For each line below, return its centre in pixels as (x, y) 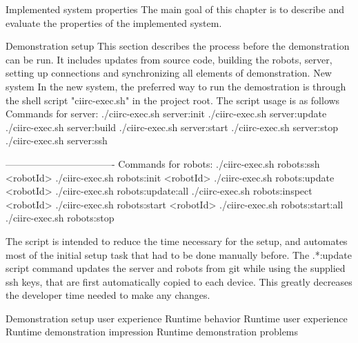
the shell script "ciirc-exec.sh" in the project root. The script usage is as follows (173, 100)
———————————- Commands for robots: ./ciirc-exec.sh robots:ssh (163, 163)
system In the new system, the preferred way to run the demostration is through (176, 86)
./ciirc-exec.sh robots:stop (60, 218)
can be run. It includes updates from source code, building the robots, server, (169, 59)
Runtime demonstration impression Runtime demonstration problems (152, 332)
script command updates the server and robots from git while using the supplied (176, 268)
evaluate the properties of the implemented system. (114, 22)
